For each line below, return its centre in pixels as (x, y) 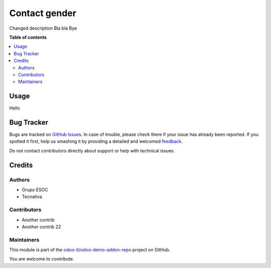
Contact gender (43, 13)
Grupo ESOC (35, 190)
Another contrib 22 (41, 227)
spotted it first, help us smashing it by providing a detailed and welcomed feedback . (96, 141)
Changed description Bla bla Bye (43, 28)
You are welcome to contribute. (42, 259)
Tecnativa (32, 197)
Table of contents (28, 37)
